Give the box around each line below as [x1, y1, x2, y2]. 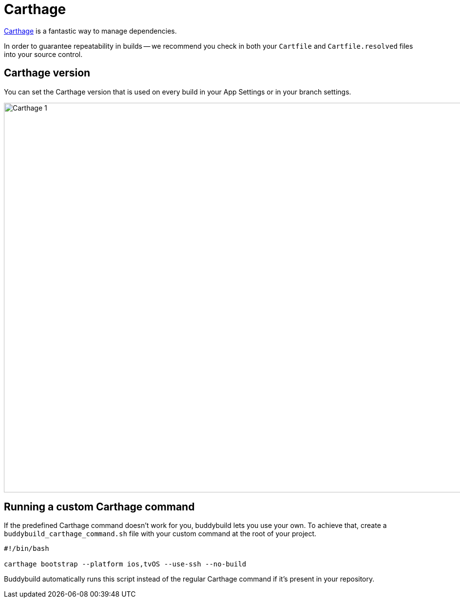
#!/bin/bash [4, 545, 49, 553]
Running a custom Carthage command [4, 501, 195, 513]
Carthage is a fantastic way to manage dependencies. [4, 26, 177, 35]
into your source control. [4, 50, 83, 58]
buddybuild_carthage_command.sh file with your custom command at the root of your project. [4, 529, 317, 538]
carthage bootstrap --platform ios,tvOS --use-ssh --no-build [4, 560, 247, 568]
